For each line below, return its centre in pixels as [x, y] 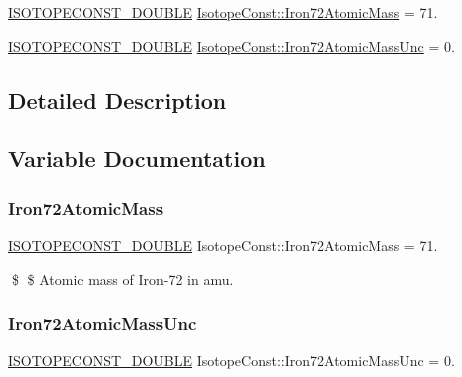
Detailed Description [117, 99]
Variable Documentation [137, 158]
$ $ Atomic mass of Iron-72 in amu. [122, 278]
